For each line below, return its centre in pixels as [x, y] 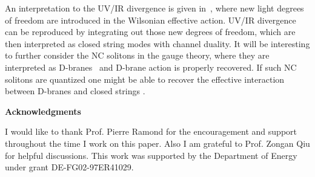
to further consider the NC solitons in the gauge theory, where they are [137, 55]
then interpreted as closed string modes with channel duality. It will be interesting [157, 43]
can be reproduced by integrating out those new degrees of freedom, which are [150, 32]
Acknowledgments [43, 111]
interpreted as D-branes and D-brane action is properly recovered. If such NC [151, 67]
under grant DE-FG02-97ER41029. [69, 167]
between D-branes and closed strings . [75, 91]
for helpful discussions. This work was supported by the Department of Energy [151, 155]
